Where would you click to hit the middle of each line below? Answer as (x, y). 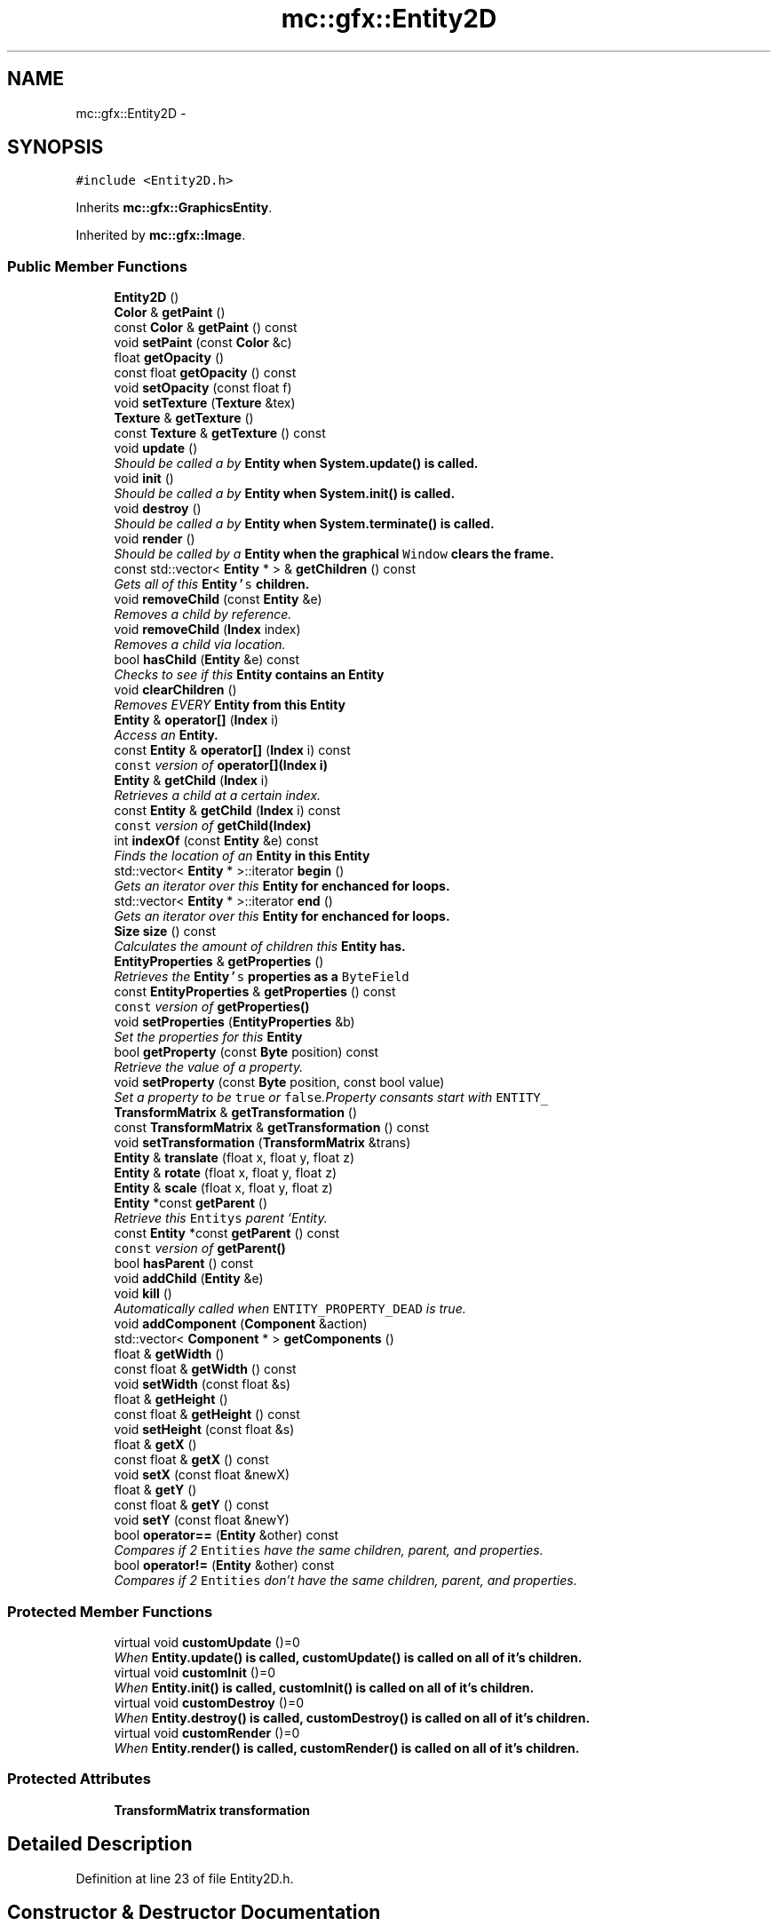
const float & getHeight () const (207, 1415)
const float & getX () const (191, 1460)
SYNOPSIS (56, 147)
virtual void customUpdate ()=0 (207, 1642)
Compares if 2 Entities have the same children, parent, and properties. (329, 1550)
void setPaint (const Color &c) (203, 343)
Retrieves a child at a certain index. (218, 796)
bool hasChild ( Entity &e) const (206, 660)
